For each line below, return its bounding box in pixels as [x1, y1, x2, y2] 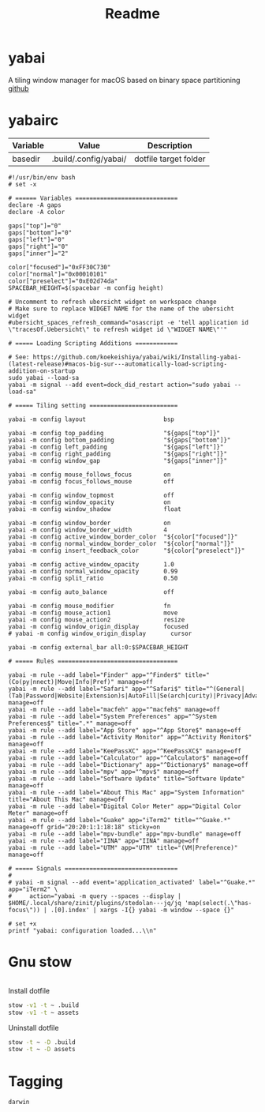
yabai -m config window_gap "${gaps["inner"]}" [8, 456, 227, 464]
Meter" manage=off [8, 809, 69, 817]
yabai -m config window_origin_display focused [8, 622, 189, 630]
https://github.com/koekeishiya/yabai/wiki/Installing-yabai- [32, 353, 242, 361]
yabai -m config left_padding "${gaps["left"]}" [8, 443, 224, 451]
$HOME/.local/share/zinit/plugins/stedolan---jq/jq [8, 899, 181, 907]
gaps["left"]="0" [8, 235, 65, 243]
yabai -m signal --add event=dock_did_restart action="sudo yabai [8, 381, 231, 389]
